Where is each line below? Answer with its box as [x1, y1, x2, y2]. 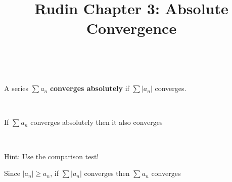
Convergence [86, 18, 177, 38]
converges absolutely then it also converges [30, 117, 163, 127]
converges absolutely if [50, 83, 129, 94]
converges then [84, 168, 130, 178]
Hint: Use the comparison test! [4, 151, 99, 161]
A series [4, 83, 29, 94]
